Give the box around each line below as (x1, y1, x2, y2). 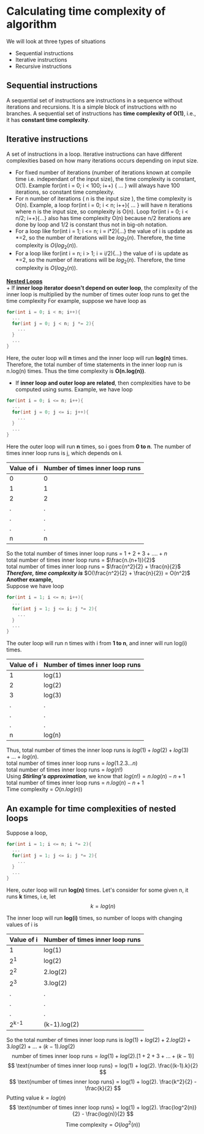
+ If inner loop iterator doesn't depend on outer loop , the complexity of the (6, 284, 198, 291)
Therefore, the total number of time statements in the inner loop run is (6, 361, 183, 368)
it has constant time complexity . (6, 116, 90, 123)
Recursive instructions (15, 63, 72, 70)
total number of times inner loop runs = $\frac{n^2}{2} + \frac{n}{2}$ (6, 563, 181, 570)
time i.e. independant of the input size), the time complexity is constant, (15, 175, 196, 182)
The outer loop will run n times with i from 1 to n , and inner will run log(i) (6, 640, 187, 647)
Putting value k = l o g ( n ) (6, 1094, 66, 1101)
